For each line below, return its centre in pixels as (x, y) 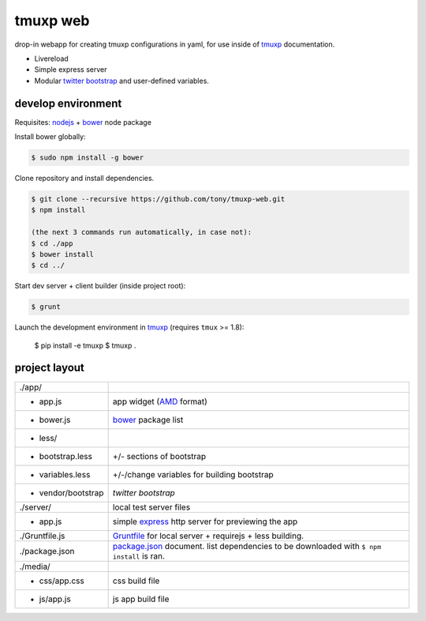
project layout (49, 368)
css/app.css (62, 581)
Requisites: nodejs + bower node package (83, 122)
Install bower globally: (50, 137)
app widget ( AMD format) (160, 401)
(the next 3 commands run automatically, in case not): (142, 232)
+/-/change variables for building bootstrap (193, 474)
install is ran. (139, 555)
